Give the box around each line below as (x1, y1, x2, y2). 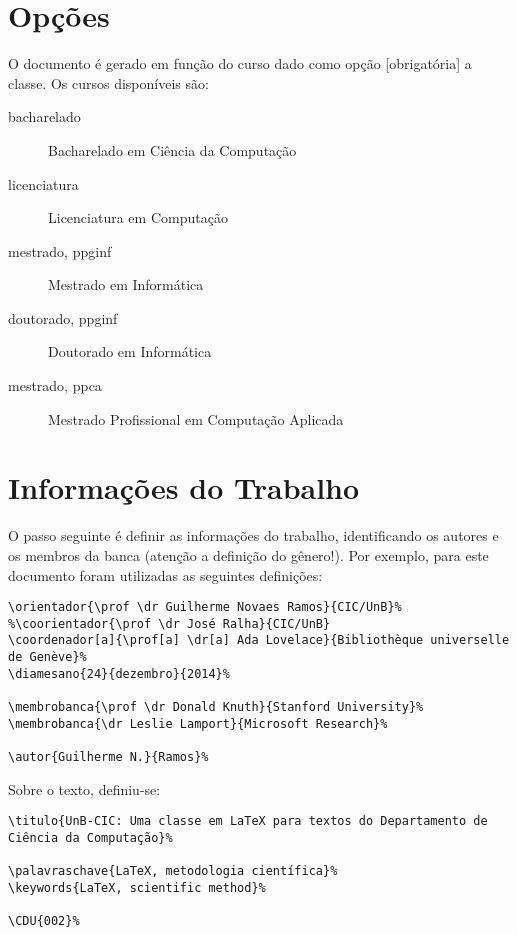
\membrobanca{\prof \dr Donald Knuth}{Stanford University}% (8, 700, 424, 715)
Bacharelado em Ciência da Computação (48, 139, 297, 160)
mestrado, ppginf (8, 240, 112, 261)
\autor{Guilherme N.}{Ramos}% (8, 750, 209, 765)
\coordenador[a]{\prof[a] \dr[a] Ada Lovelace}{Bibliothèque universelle (8, 633, 510, 648)
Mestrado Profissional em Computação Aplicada (48, 408, 344, 429)
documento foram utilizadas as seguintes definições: (8, 564, 323, 585)
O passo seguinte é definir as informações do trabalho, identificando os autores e (8, 525, 499, 546)
